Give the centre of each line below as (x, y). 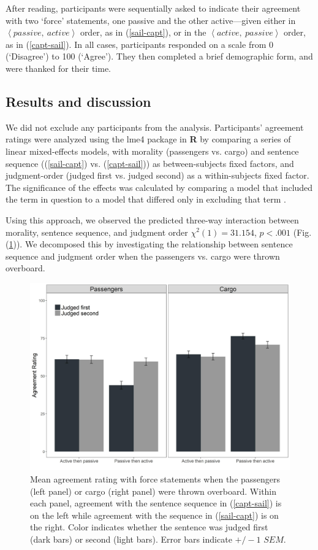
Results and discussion (78, 101)
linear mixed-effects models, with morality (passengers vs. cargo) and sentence (152, 151)
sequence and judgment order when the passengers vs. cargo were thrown (143, 256)
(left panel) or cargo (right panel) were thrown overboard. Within (153, 491)
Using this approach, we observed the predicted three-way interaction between (152, 219)
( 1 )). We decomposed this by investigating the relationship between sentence (149, 244)
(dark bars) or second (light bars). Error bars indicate (131, 539)
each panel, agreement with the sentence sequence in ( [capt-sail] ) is (156, 503)
